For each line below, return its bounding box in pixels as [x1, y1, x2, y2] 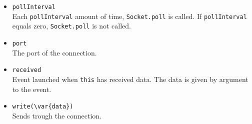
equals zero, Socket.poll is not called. [12, 20, 131, 31]
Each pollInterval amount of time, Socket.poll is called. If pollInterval [12, 10, 247, 21]
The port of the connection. [12, 47, 97, 57]
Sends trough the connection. [12, 110, 102, 120]
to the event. [12, 83, 51, 94]
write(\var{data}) [12, 103, 73, 110]
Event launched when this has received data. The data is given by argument [12, 73, 248, 84]
